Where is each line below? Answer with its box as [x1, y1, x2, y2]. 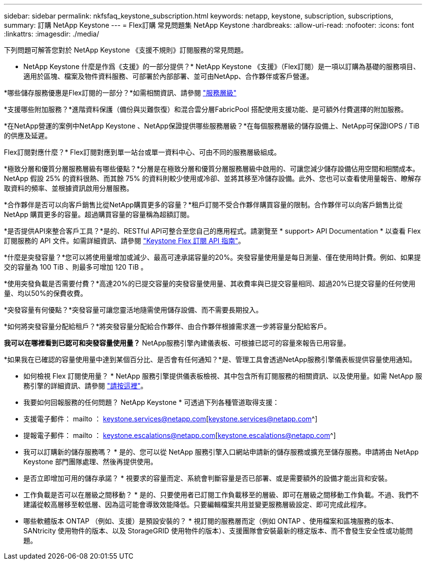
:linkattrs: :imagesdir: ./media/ [4, 30, 99, 38]
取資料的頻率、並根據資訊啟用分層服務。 [4, 184, 133, 192]
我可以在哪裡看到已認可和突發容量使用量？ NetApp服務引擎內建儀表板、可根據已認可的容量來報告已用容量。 [4, 339, 351, 347]
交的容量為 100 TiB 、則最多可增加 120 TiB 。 [4, 263, 148, 271]
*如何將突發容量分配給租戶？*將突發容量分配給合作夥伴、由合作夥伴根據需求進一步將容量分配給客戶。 [4, 322, 331, 330]
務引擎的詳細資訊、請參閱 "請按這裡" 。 [23, 382, 147, 390]
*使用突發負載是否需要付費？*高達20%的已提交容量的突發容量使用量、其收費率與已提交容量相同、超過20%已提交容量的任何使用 [4, 279, 416, 288]
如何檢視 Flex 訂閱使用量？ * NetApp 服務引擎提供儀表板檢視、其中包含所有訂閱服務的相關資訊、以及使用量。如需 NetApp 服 [23, 372, 422, 380]
